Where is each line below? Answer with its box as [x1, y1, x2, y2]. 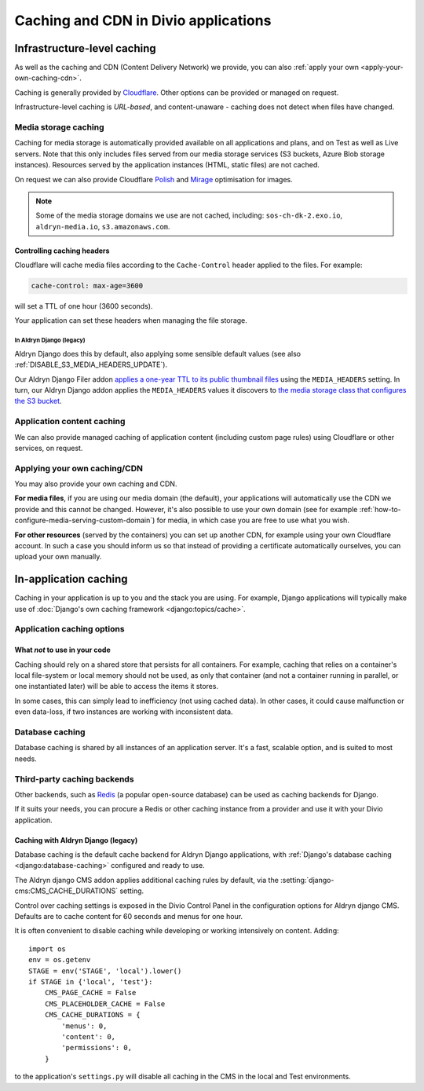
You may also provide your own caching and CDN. [14, 479, 177, 489]
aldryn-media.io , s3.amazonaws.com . [35, 221, 170, 231]
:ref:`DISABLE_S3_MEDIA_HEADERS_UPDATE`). [14, 360, 168, 369]
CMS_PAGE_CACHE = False [44, 988, 137, 998]
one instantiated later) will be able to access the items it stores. [14, 682, 219, 691]
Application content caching [14, 416, 126, 427]
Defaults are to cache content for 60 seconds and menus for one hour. [14, 912, 243, 921]
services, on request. [14, 443, 83, 452]
